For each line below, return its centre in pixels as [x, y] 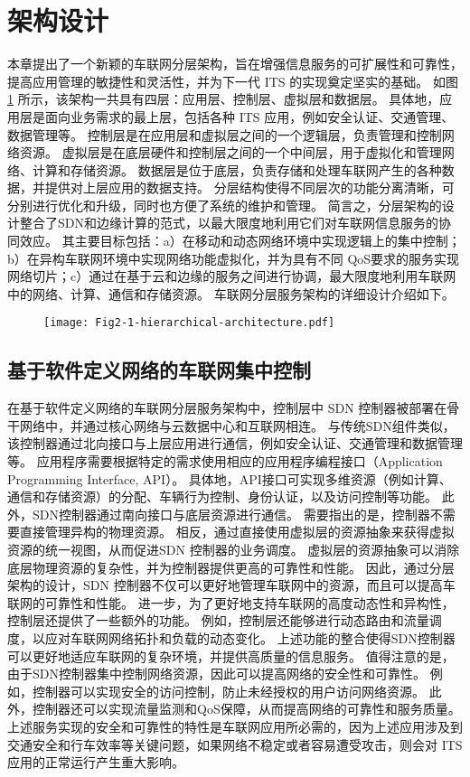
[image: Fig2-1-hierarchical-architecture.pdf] [189, 323]
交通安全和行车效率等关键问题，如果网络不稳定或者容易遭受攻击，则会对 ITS [235, 744]
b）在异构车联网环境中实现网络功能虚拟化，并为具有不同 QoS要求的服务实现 [234, 258]
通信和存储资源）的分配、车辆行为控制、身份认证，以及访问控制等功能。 [222, 496]
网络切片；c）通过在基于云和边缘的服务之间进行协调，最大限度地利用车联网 [232, 276]
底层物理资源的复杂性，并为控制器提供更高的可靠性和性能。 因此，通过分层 [231, 567]
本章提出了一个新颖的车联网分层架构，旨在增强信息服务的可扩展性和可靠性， [235, 64]
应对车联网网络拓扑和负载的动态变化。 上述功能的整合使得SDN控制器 [250, 638]
